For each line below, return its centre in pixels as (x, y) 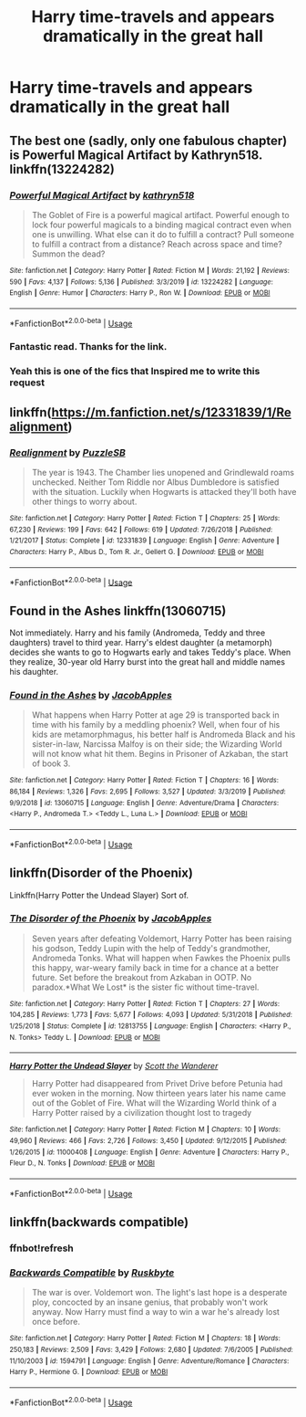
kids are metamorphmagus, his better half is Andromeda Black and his (163, 735)
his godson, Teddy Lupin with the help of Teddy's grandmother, (151, 948)
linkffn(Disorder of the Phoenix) (102, 873)
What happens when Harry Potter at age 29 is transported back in (155, 715)
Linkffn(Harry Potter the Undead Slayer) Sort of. (99, 895)
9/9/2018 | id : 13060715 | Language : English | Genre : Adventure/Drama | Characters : (144, 803)
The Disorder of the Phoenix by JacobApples (111, 918)
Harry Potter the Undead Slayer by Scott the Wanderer (114, 1066)
